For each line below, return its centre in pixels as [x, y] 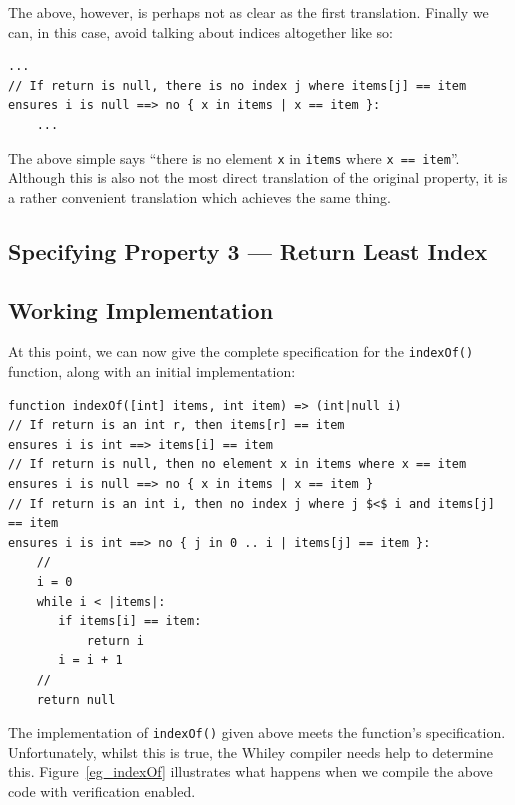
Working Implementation [141, 309]
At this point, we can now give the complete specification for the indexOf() [241, 351]
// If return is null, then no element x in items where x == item [237, 464]
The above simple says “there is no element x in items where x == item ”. [234, 157]
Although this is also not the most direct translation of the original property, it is [258, 177]
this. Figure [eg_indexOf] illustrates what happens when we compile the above [250, 771]
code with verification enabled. [102, 790]
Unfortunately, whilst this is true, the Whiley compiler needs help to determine [251, 751]
